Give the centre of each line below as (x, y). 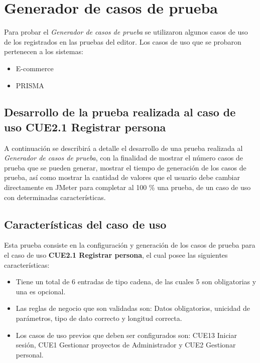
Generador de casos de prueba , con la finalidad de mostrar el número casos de (123, 158)
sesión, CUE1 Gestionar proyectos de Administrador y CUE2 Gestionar (126, 345)
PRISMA (30, 85)
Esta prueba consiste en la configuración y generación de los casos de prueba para (130, 245)
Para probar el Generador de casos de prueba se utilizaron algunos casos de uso (126, 32)
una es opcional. (41, 291)
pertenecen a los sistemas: (44, 51)
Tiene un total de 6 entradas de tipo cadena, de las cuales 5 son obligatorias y (136, 282)
